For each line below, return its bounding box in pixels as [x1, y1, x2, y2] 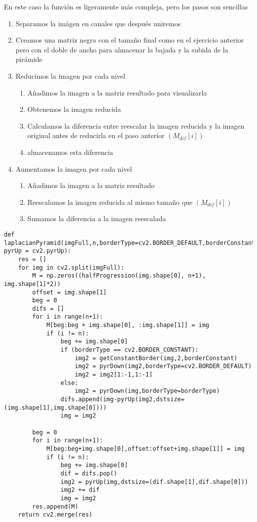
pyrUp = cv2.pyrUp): [4, 247, 72, 255]
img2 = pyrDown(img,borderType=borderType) [75, 387, 220, 395]
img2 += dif [60, 486, 100, 494]
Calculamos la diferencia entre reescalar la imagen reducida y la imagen [27, 120, 245, 131]
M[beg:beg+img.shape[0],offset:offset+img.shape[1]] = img [46, 445, 245, 452]
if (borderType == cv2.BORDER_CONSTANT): [60, 346, 199, 354]
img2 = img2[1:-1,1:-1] [75, 371, 153, 379]
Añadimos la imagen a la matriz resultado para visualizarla [27, 87, 207, 97]
